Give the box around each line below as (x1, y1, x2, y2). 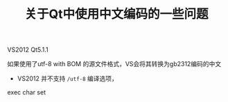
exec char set (7, 88, 46, 96)
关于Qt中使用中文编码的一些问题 (24, 6, 209, 22)
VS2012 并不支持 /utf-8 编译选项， (17, 74, 118, 83)
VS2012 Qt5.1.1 (7, 45, 49, 54)
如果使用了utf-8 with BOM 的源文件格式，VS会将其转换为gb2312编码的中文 (7, 60, 222, 68)
